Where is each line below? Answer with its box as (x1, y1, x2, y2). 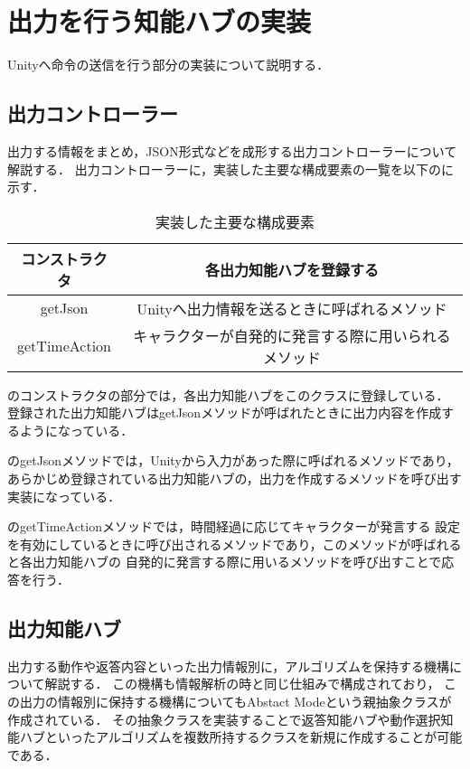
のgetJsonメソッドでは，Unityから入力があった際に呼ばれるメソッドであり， (7, 451, 459, 470)
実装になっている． (7, 486, 121, 505)
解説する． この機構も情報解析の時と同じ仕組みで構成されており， (44, 674, 440, 693)
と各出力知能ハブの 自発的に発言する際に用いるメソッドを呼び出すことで (7, 552, 442, 571)
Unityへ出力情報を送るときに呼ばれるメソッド (136, 297, 447, 319)
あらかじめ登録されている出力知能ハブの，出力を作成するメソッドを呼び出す (7, 469, 462, 488)
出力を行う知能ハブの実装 (7, 3, 312, 40)
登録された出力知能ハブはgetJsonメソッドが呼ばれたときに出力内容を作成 (7, 403, 442, 422)
